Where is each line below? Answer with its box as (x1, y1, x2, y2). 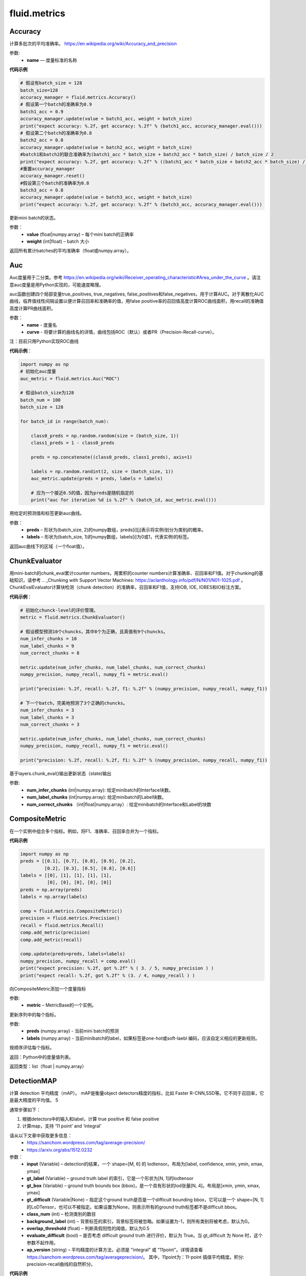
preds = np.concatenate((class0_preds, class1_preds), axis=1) (31, 454, 193, 460)
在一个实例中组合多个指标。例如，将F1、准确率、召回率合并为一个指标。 (9, 828, 162, 834)
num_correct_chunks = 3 (20, 722, 80, 727)
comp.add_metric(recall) (20, 937, 83, 943)
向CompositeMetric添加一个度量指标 (9, 986, 86, 992)
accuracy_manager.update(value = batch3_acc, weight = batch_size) (20, 194, 193, 200)
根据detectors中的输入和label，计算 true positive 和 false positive (22, 1116, 159, 1122)
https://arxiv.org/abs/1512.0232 (27, 1146, 93, 1153)
